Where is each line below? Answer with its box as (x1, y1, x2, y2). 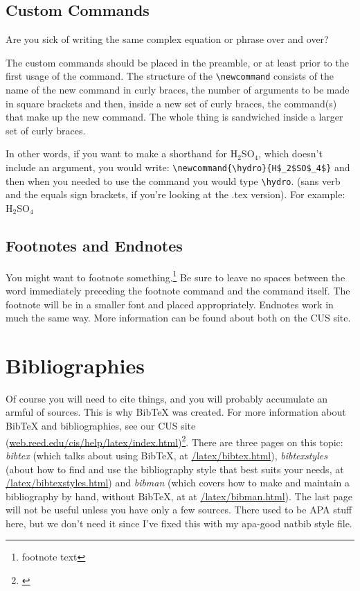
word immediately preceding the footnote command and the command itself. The (6, 283, 350, 297)
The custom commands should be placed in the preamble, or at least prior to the (6, 55, 349, 69)
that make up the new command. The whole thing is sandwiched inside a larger (6, 109, 343, 124)
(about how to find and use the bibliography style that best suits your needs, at (6, 461, 344, 476)
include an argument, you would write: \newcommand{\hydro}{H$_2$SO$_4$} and (6, 160, 350, 175)
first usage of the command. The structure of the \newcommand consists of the (6, 69, 334, 83)
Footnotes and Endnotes (6, 234, 183, 256)
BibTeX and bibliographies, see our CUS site (6, 418, 196, 433)
